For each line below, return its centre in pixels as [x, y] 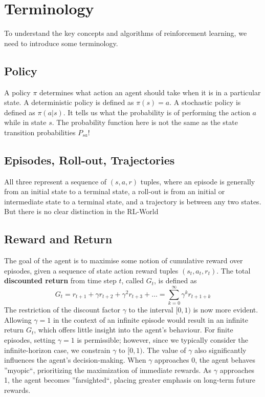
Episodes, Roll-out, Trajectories [90, 160]
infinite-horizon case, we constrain [57, 350]
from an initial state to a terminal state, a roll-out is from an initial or [115, 191]
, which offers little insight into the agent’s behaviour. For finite [134, 330]
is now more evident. [226, 310]
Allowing [18, 319]
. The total [234, 270]
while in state [25, 122]
